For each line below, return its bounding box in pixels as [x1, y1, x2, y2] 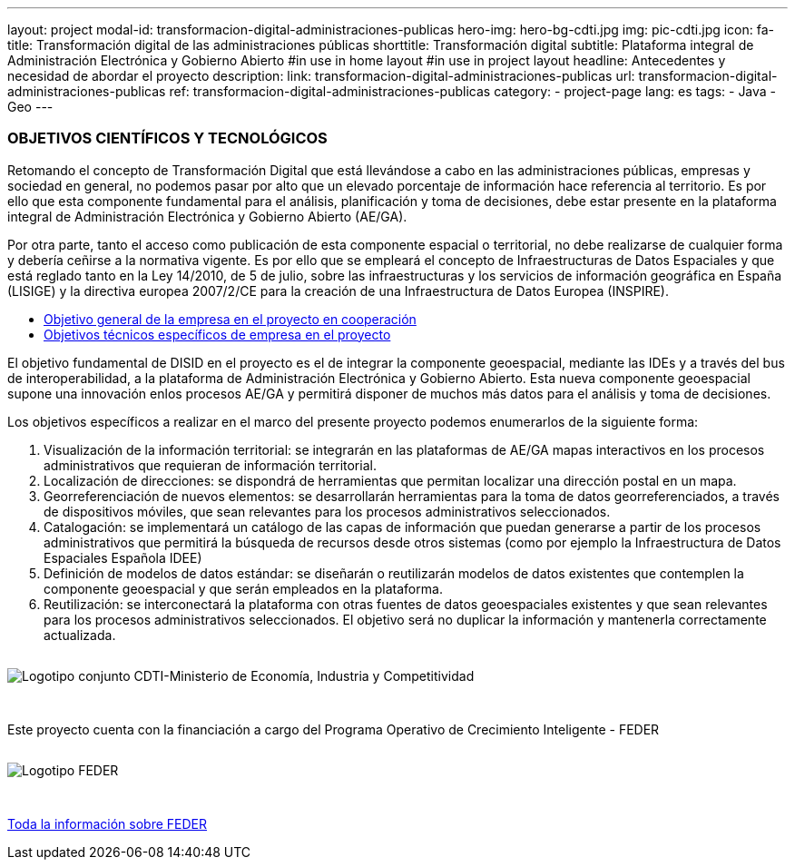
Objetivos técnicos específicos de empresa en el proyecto [44, 326, 391, 342]
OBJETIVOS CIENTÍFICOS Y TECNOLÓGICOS [7, 129, 328, 148]
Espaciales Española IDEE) [44, 549, 202, 566]
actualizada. [44, 626, 116, 643]
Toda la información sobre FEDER [7, 815, 208, 832]
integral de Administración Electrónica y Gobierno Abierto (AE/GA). [7, 208, 407, 224]
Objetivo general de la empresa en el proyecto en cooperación [44, 310, 417, 327]
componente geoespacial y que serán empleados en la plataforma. [44, 580, 443, 596]
